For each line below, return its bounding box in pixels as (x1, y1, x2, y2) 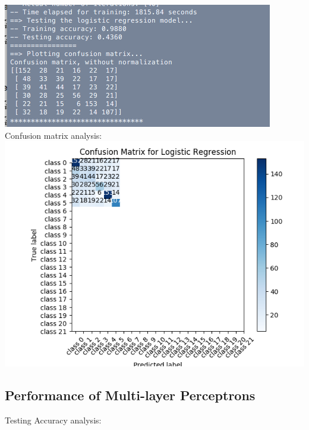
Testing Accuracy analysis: (5, 413, 102, 426)
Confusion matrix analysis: (5, 129, 102, 141)
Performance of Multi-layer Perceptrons (5, 386, 256, 404)
